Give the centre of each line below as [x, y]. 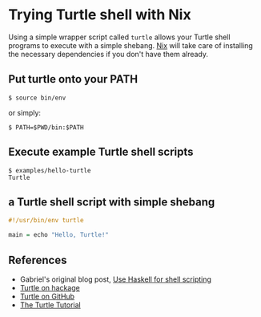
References [38, 260]
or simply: [25, 112]
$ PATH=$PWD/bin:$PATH [46, 127]
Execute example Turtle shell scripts [101, 152]
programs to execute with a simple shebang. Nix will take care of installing [131, 45]
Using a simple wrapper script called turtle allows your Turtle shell [119, 37]
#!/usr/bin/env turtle [46, 221]
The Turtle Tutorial [50, 305]
